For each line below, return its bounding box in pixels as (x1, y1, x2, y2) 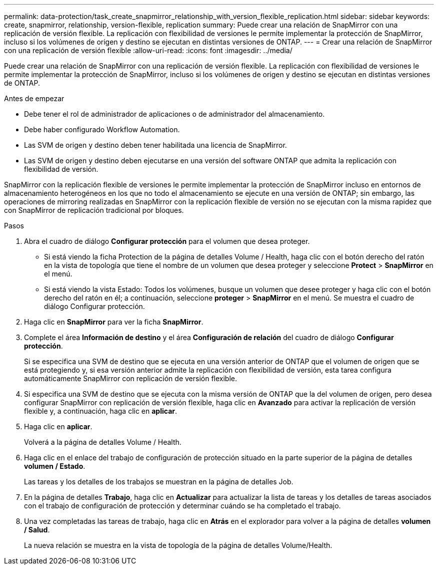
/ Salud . (24, 525, 50, 534)
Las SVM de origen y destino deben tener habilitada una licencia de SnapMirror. (24, 141, 287, 149)
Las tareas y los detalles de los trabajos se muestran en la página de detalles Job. (24, 477, 293, 486)
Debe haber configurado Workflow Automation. (24, 125, 180, 134)
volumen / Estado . (24, 462, 85, 470)
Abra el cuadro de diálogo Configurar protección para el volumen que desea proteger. (24, 237, 310, 245)
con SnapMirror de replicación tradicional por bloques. (4, 206, 184, 214)
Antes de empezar (4, 94, 64, 103)
